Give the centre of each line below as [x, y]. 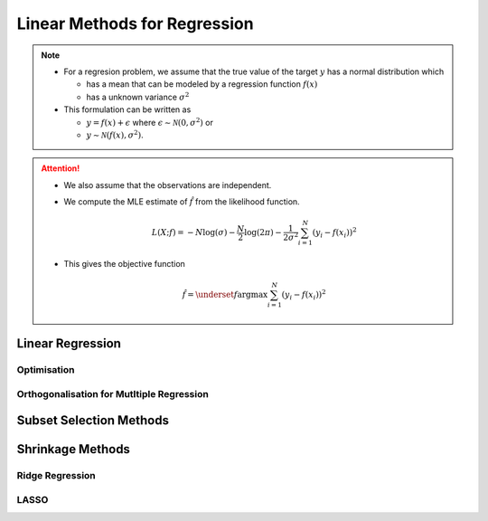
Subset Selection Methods [93, 421]
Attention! [61, 168]
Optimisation [46, 370]
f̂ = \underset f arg [217, 295]
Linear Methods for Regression [135, 24]
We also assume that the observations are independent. [168, 185]
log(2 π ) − [263, 232]
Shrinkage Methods [74, 449]
